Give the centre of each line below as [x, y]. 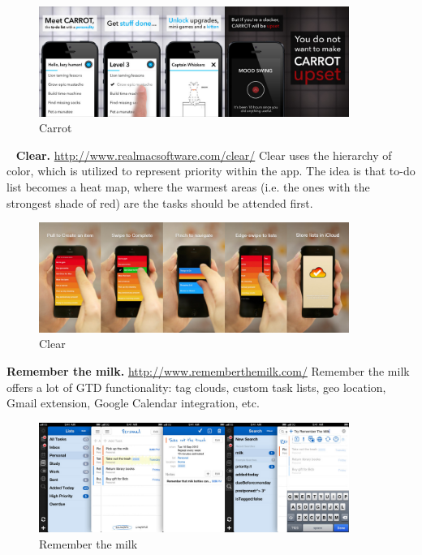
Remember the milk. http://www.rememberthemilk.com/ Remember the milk [208, 371]
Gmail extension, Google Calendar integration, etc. [133, 403]
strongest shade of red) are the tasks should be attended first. [160, 202]
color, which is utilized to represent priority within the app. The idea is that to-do [211, 171]
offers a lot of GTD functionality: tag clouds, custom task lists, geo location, [196, 387]
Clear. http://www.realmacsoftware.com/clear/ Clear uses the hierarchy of [204, 155]
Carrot [56, 128]
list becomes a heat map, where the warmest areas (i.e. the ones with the [188, 187]
